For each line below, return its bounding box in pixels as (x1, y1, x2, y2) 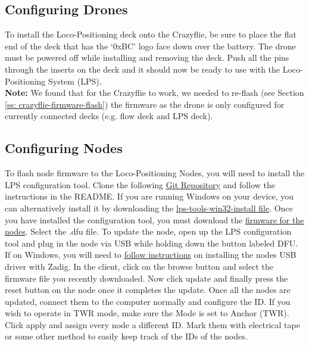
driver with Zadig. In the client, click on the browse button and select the (5, 260, 273, 272)
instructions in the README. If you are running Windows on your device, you (5, 190, 294, 202)
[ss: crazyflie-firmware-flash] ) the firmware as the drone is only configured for (5, 98, 285, 110)
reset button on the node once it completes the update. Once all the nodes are (5, 283, 291, 296)
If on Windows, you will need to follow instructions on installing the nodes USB (5, 248, 296, 261)
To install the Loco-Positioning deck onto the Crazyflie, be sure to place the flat (5, 28, 296, 40)
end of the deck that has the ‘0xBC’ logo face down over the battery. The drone (5, 39, 296, 52)
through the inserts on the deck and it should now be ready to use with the (5, 63, 280, 75)
